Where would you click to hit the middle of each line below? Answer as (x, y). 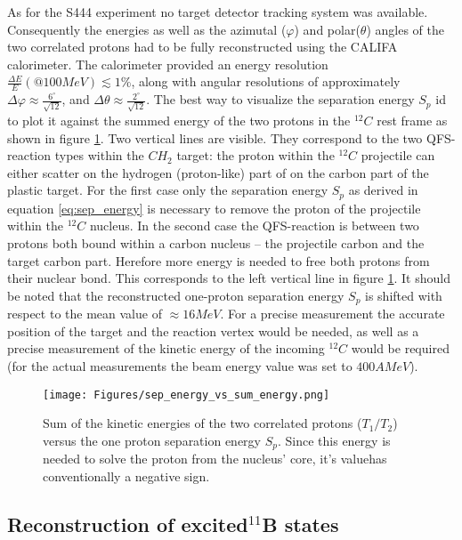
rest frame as (412, 120)
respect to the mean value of (85, 314)
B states (300, 524)
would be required (400, 348)
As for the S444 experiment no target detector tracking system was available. (218, 12)
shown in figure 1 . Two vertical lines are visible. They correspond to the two (215, 137)
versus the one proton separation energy (152, 440)
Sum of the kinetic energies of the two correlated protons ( (203, 423)
